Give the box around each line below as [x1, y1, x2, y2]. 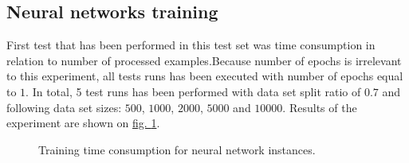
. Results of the [282, 99, 357, 115]
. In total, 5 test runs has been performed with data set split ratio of [26, 83, 361, 99]
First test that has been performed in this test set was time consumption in [6, 37, 376, 53]
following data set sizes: [6, 99, 122, 115]
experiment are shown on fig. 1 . [6, 114, 160, 131]
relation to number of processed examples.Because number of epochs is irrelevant [6, 52, 402, 68]
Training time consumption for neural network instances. [38, 141, 316, 157]
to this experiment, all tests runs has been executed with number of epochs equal [6, 68, 403, 84]
